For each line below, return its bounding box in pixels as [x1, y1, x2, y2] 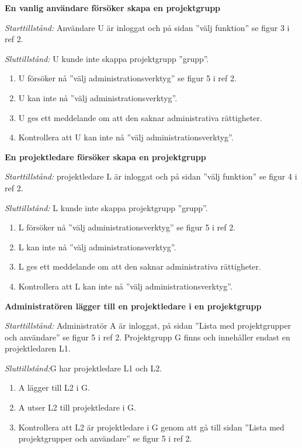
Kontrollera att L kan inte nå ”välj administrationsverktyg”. [18, 280, 232, 292]
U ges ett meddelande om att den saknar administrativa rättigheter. [18, 111, 262, 123]
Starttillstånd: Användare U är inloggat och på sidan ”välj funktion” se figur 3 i [5, 21, 290, 33]
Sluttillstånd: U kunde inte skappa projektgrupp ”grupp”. [5, 52, 209, 64]
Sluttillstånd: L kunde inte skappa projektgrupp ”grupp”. [5, 201, 208, 213]
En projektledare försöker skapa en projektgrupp [5, 150, 206, 163]
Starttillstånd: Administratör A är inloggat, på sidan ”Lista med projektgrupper [5, 319, 291, 332]
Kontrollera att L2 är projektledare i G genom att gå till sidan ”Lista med [18, 421, 284, 433]
